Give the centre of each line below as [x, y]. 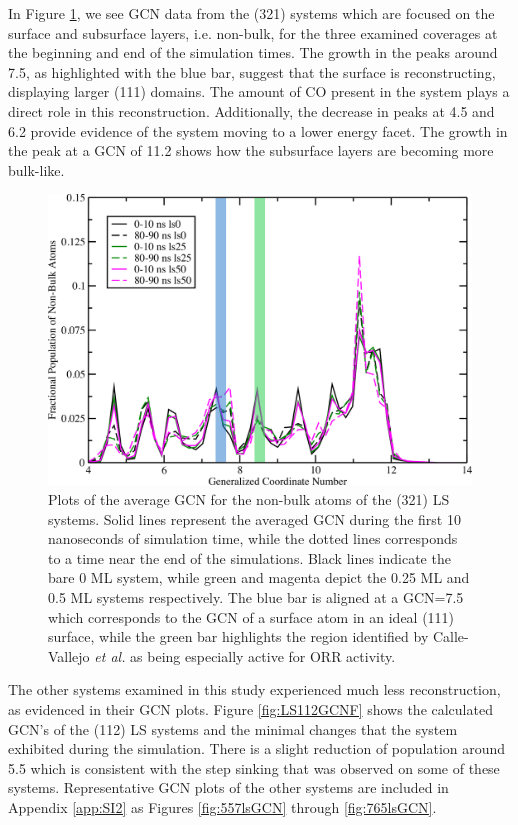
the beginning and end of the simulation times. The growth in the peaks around [253, 52]
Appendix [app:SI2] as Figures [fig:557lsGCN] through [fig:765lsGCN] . [222, 806]
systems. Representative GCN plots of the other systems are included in [228, 787]
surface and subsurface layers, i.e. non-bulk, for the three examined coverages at [253, 32]
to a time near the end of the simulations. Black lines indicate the [249, 557]
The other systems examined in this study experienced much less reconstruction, [254, 689]
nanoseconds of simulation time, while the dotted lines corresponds [253, 538]
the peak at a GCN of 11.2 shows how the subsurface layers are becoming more [251, 150]
